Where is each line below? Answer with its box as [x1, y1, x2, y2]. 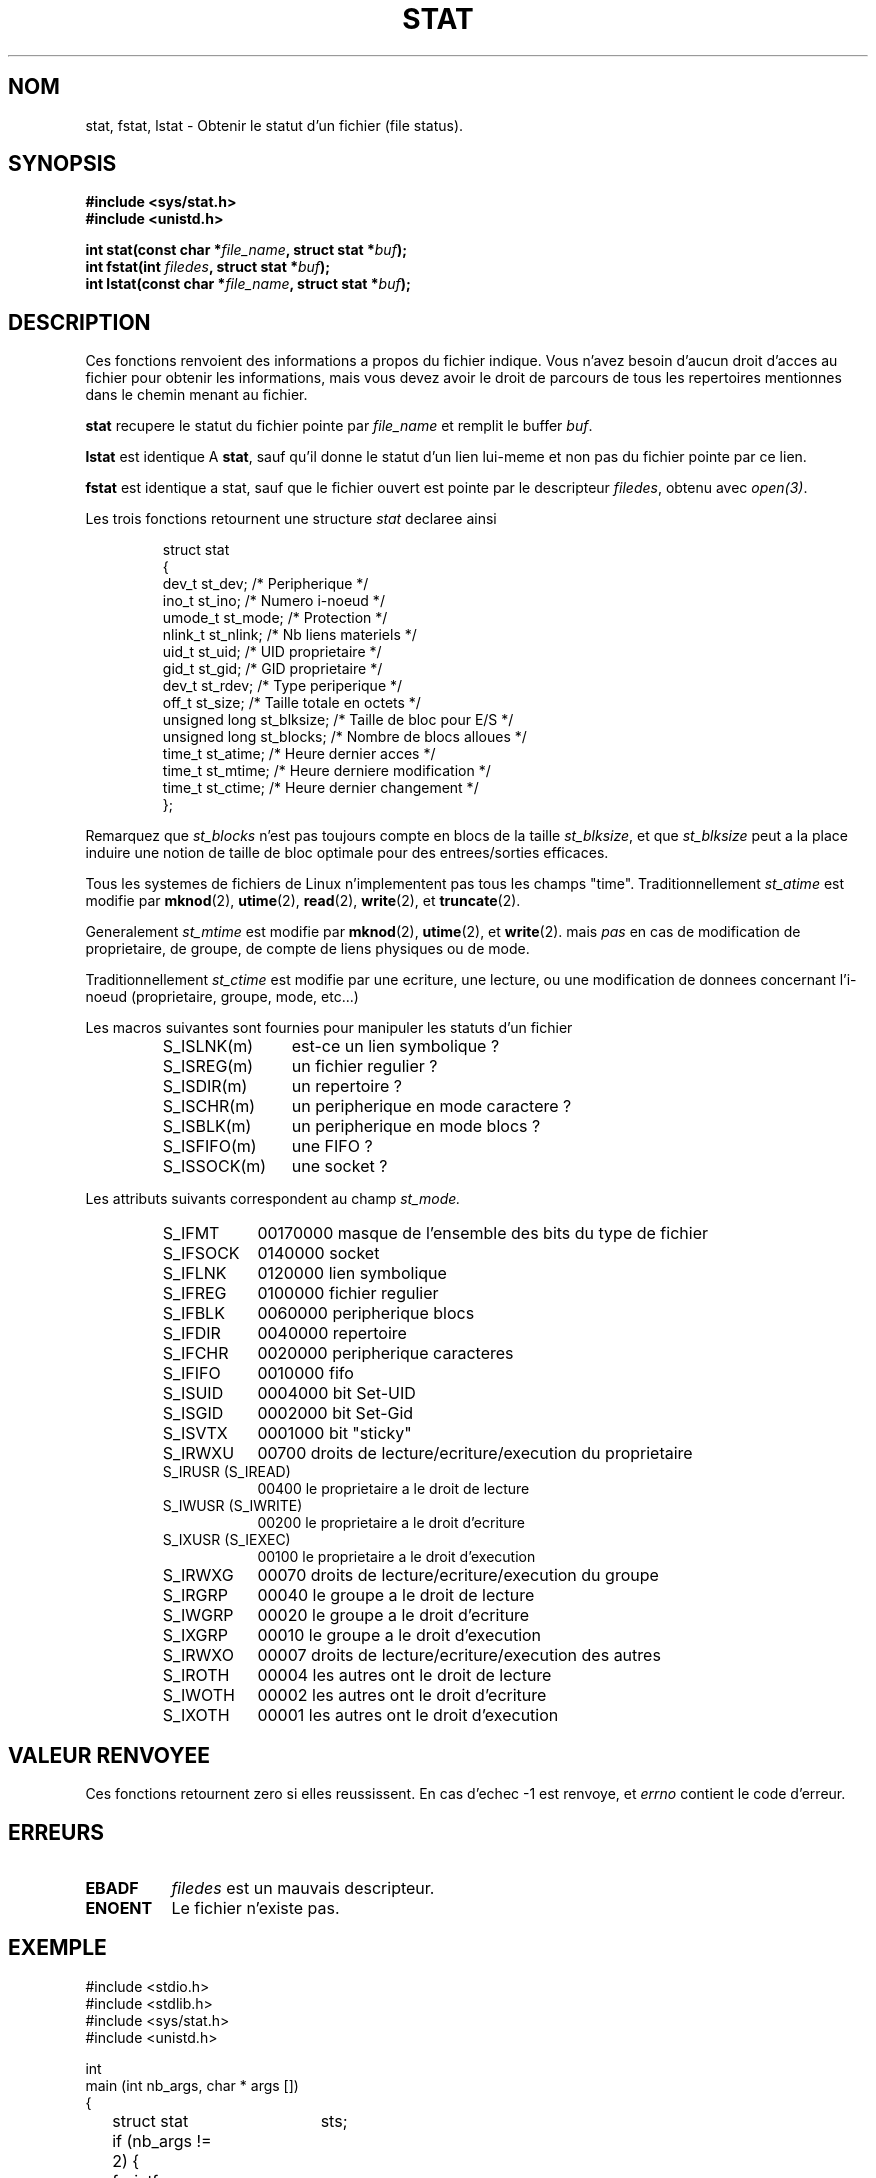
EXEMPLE [8, 1935, 107, 1961]
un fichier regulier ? [291, 1056, 438, 1077]
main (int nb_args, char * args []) [85, 2076, 299, 2094]
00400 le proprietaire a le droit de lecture [257, 1480, 530, 1498]
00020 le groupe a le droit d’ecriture [257, 1605, 530, 1626]
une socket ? [291, 1156, 388, 1177]
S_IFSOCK [162, 1243, 240, 1264]
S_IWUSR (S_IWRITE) [162, 1497, 303, 1515]
